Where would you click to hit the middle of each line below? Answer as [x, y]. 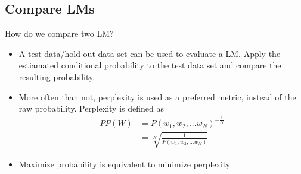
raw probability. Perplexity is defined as [91, 108]
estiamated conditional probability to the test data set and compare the [150, 65]
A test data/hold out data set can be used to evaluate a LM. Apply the [150, 53]
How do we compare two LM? [59, 34]
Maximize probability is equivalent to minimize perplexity [125, 164]
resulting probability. [57, 76]
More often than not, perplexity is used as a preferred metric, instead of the [157, 97]
